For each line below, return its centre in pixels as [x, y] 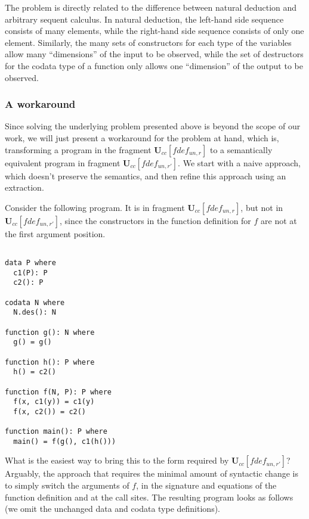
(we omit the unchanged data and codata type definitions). [112, 509]
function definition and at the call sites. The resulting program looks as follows [149, 497]
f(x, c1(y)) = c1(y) [54, 402]
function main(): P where [56, 432]
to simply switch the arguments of [67, 485]
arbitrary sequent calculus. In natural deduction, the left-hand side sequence [144, 19]
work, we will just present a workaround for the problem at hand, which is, [142, 137]
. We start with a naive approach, [239, 162]
